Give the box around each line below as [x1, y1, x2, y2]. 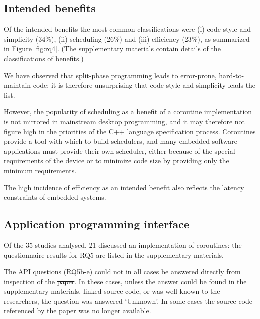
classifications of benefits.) [4, 53, 84, 63]
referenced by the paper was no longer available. [4, 305, 151, 316]
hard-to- [219, 70, 244, 80]
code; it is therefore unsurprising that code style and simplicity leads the [33, 80, 256, 90]
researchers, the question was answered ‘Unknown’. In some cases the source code [4, 295, 253, 306]
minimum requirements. [4, 165, 77, 175]
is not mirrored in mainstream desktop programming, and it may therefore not [4, 116, 245, 126]
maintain [4, 80, 31, 90]
